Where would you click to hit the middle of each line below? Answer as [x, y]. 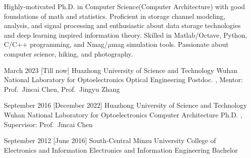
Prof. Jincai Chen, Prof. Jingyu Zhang [62, 89]
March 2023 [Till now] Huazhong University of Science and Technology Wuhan [121, 70]
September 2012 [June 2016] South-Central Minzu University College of [110, 140]
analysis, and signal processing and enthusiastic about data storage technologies [122, 25]
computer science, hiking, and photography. [69, 53]
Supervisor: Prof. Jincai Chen [48, 124]
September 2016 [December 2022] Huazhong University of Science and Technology [125, 105]
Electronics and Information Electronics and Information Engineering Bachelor [121, 150]
